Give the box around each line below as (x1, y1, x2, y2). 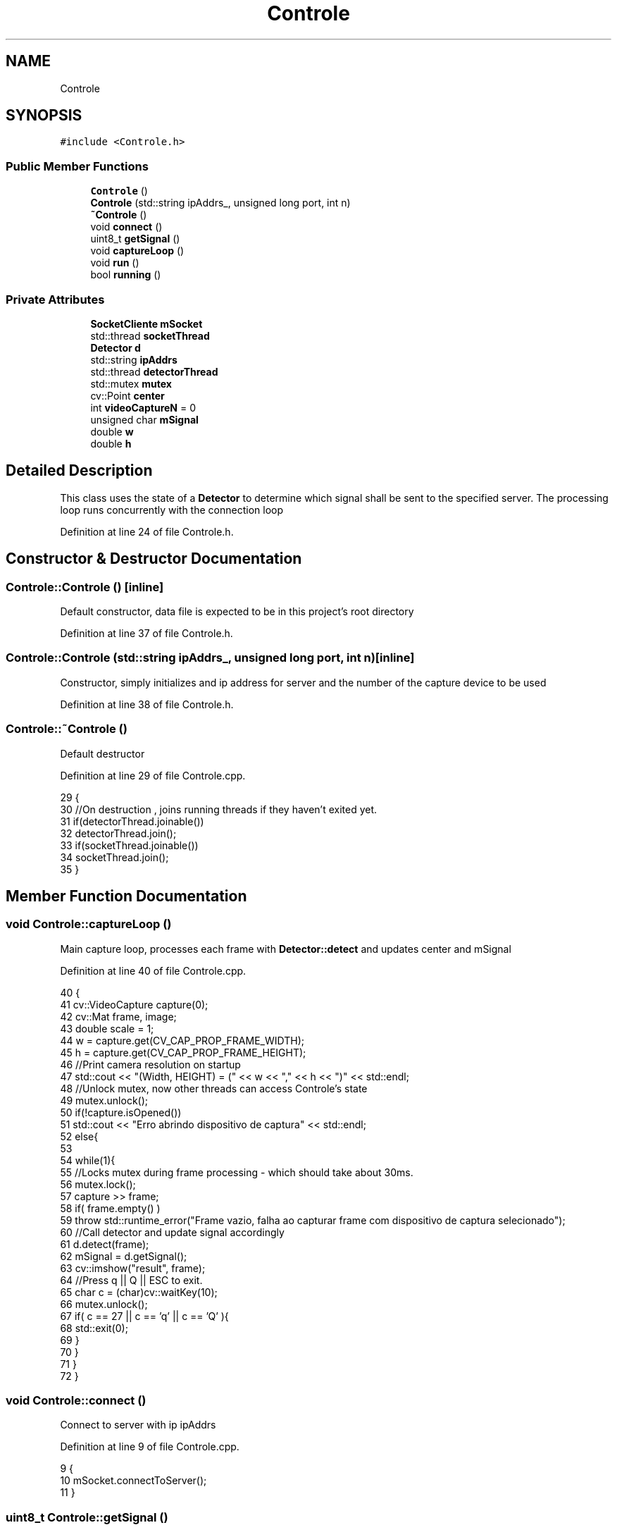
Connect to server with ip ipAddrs (60, 1419, 216, 1431)
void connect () (90, 221, 163, 233)
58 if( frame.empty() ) (60, 1202, 161, 1214)
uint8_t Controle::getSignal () (6, 1510, 168, 1524)
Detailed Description (6, 462, 153, 480)
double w (90, 425, 134, 438)
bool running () (90, 269, 161, 281)
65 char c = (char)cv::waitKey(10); (60, 1285, 218, 1298)
